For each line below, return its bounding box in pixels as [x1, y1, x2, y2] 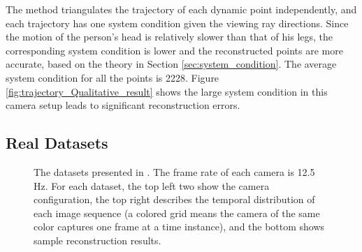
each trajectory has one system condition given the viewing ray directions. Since [6, 15, 349, 30]
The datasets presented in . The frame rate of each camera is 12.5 [34, 164, 315, 179]
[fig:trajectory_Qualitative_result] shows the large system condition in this [6, 84, 328, 98]
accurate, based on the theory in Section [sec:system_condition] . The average [6, 57, 337, 71]
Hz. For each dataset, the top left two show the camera [34, 178, 270, 193]
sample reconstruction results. [34, 232, 161, 247]
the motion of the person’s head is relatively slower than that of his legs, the [6, 29, 333, 44]
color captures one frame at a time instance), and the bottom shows [34, 219, 325, 234]
